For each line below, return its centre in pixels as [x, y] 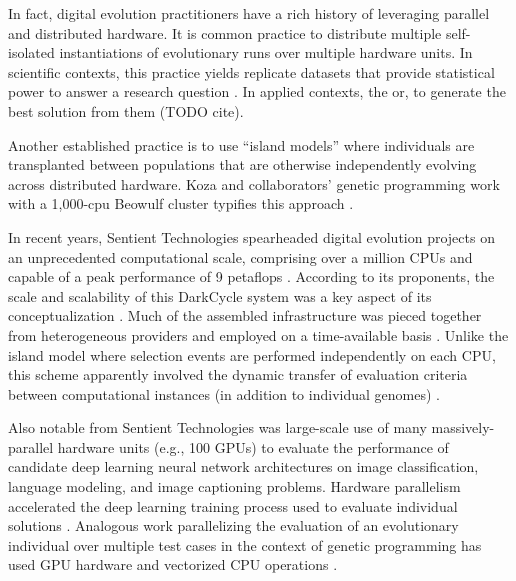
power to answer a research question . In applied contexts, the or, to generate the [257, 91]
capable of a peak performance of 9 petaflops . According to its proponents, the [251, 276]
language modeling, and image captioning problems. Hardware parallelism [234, 486]
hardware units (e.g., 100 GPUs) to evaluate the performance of [253, 446]
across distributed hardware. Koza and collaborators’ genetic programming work [254, 183]
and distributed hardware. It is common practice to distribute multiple [225, 32]
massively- [463, 427]
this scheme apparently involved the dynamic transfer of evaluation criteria [238, 374]
